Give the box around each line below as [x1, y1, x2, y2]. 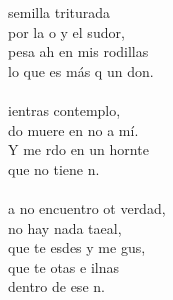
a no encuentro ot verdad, [8, 197, 166, 218]
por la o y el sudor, [8, 21, 125, 42]
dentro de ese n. [8, 276, 105, 297]
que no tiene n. [8, 158, 100, 179]
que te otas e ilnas [8, 256, 119, 277]
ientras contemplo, [8, 99, 121, 120]
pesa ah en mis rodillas [8, 41, 149, 62]
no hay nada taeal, [8, 217, 122, 238]
